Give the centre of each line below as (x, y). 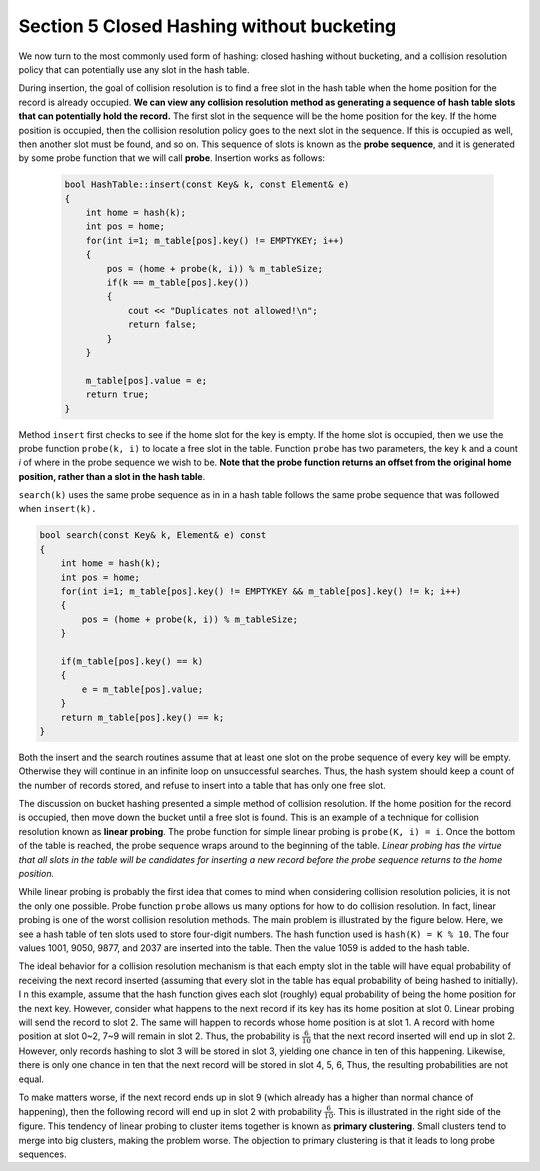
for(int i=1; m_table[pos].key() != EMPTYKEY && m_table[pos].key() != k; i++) (261, 591)
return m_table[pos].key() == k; (142, 717)
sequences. (42, 1154)
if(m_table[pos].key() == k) (132, 661)
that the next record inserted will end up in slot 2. (414, 1036)
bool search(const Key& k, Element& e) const (153, 535)
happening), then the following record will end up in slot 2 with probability (170, 1111)
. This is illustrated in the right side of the (417, 1111)
